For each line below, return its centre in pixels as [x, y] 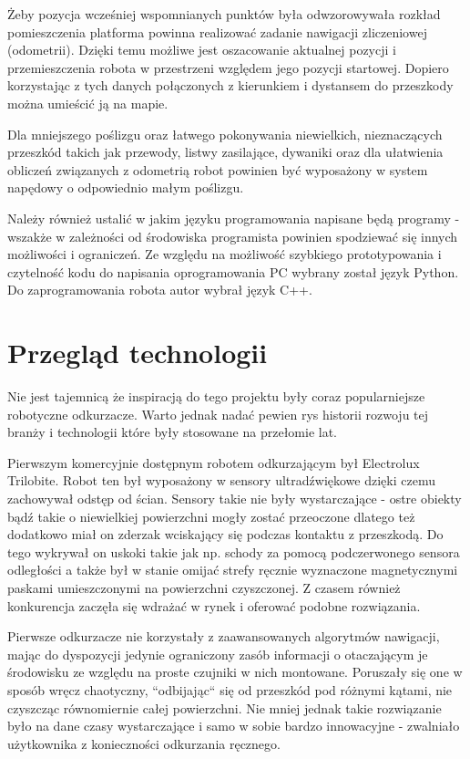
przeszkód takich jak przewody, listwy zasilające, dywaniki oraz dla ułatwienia [225, 152]
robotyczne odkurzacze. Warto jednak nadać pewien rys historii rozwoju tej [218, 414]
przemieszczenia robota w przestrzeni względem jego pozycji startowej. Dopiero [228, 67]
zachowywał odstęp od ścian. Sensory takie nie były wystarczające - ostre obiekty [235, 498]
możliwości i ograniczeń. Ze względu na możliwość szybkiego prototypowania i [225, 254]
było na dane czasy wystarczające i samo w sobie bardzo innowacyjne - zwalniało [234, 726]
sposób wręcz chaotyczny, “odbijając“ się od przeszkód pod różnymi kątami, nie [230, 689]
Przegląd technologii [138, 353]
